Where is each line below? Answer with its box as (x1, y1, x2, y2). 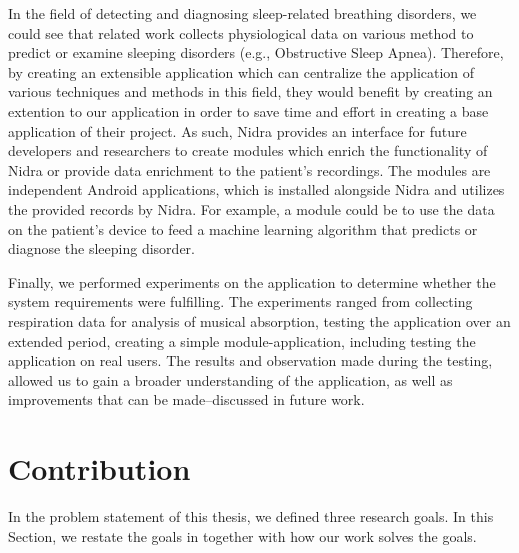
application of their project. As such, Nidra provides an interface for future (8, 120, 467, 141)
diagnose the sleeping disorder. (8, 238, 195, 259)
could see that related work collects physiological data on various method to (8, 22, 474, 43)
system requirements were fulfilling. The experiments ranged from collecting (8, 291, 473, 312)
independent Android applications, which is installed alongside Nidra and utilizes (8, 179, 505, 200)
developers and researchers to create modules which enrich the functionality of (8, 140, 488, 161)
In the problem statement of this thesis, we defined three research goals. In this (8, 506, 494, 526)
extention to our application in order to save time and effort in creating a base (8, 100, 489, 121)
